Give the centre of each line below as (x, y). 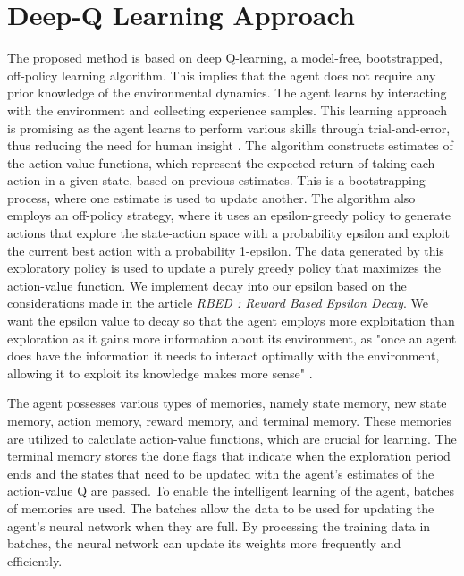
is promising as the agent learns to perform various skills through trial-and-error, (229, 127)
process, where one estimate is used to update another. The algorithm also (211, 197)
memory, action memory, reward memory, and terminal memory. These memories (230, 420)
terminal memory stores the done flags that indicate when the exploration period (229, 456)
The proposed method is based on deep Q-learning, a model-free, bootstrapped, (225, 58)
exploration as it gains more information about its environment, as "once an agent (232, 338)
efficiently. (35, 560)
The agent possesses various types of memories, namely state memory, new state (227, 403)
